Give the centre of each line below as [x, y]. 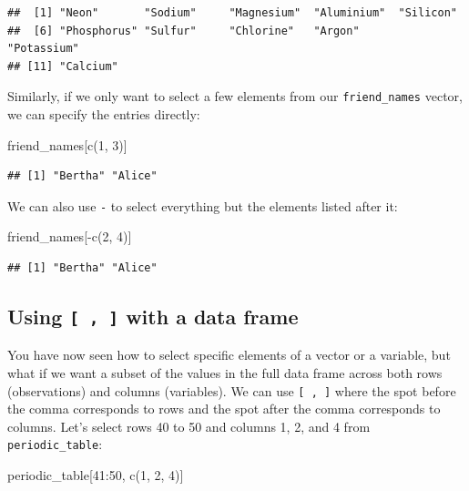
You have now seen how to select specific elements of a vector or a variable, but [229, 355]
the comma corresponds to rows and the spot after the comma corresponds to [224, 409]
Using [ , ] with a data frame [153, 317]
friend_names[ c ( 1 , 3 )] [67, 144]
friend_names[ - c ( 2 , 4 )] [70, 236]
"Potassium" [43, 49]
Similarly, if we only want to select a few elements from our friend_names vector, [235, 96]
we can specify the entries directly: [104, 114]
